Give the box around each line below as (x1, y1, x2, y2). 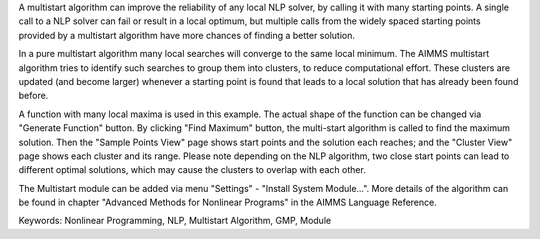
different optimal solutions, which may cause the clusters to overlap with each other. (18, 164, 367, 176)
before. (18, 90, 49, 102)
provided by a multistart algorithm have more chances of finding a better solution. (18, 29, 355, 41)
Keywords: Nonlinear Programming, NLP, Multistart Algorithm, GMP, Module (18, 215, 332, 227)
